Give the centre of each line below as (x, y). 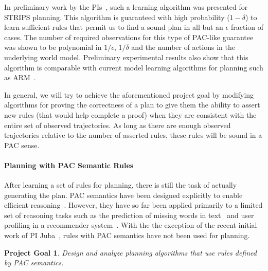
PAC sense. (22, 145)
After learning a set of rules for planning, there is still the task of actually (121, 185)
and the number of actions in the (183, 47)
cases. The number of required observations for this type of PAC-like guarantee (129, 37)
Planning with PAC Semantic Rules (69, 165)
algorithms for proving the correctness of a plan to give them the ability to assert (132, 105)
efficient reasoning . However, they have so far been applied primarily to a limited (133, 205)
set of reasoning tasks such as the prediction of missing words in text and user (129, 215)
